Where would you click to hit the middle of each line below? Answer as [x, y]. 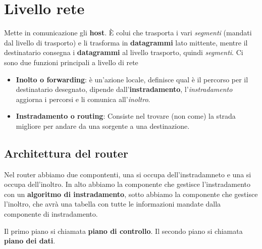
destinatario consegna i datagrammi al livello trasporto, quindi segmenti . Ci [124, 52]
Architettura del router [66, 153]
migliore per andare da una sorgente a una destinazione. [103, 126]
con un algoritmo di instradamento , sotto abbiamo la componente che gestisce [131, 194]
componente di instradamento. [51, 214]
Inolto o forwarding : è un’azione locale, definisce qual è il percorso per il [132, 79]
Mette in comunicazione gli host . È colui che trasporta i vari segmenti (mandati [128, 33]
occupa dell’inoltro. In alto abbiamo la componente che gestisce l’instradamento [127, 184]
